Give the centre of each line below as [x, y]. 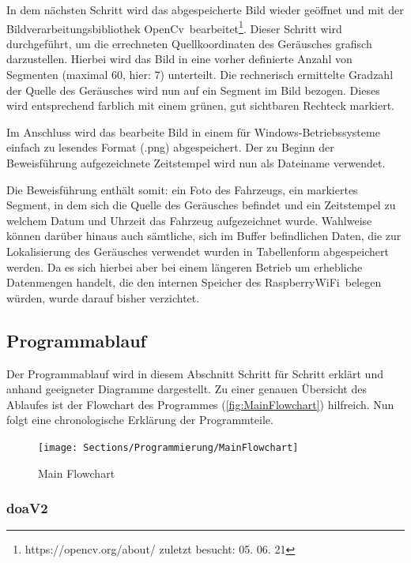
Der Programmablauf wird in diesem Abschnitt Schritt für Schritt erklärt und [195, 373]
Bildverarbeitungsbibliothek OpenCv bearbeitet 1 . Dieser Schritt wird [174, 27]
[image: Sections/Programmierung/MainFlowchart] [168, 447]
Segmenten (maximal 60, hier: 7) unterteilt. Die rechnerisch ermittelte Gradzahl [200, 75]
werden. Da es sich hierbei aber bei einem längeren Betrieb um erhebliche [185, 266]
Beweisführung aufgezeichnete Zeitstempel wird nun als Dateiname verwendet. [196, 163]
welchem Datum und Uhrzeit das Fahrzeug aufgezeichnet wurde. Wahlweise [189, 220]
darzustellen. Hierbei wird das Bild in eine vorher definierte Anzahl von [179, 59]
